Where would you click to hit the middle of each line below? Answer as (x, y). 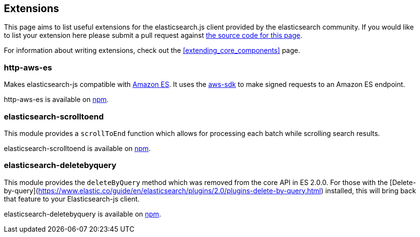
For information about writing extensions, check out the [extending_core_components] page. (152, 51)
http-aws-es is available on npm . (56, 100)
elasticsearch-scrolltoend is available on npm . (77, 148)
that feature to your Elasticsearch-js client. (72, 199)
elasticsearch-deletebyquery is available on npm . (83, 214)
